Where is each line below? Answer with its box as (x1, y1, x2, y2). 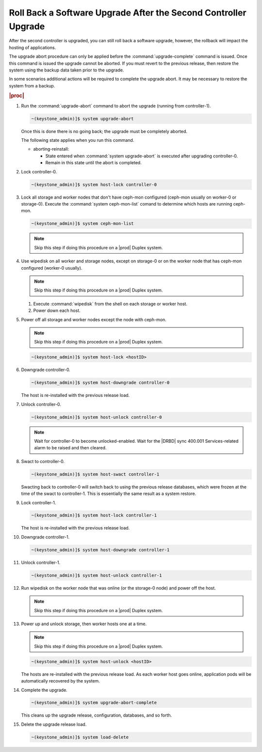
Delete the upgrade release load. (21, 721, 87, 727)
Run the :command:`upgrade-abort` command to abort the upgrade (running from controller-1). (21, 103, 211, 109)
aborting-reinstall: (33, 146, 69, 152)
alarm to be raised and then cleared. (34, 445, 107, 451)
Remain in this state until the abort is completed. (45, 160, 142, 166)
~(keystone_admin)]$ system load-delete (31, 734, 129, 740)
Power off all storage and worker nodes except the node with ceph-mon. (21, 316, 167, 323)
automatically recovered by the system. (21, 678, 100, 684)
